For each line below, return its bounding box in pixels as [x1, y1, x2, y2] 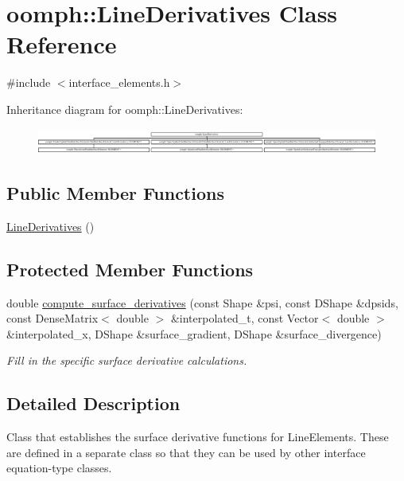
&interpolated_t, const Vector [170, 310, 319, 327]
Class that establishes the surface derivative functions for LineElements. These [6, 428, 389, 445]
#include [6, 74, 51, 91]
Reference [6, 28, 117, 61]
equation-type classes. [6, 459, 112, 476]
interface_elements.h [68, 74, 170, 91]
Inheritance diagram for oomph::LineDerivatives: [6, 100, 243, 117]
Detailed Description [6, 391, 181, 416]
